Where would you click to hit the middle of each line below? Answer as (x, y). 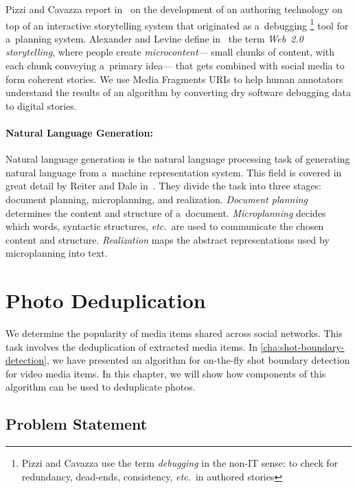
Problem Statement (77, 424)
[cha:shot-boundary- (302, 346)
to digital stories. (41, 105)
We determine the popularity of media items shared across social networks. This (174, 333)
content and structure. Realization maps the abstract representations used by (168, 239)
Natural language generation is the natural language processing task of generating (178, 159)
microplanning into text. (57, 253)
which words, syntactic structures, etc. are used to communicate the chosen (165, 226)
